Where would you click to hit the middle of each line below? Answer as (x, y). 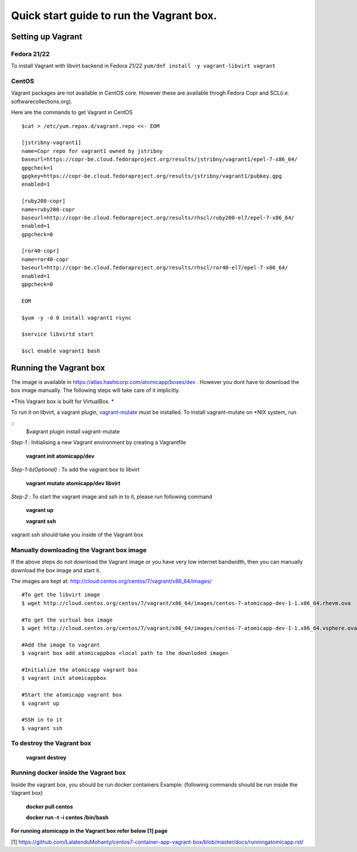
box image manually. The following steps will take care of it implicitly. (95, 391)
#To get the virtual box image (67, 620)
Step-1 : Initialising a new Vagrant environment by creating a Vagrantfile (98, 442)
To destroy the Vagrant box (51, 743)
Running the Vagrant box (58, 368)
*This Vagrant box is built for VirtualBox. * (62, 401)
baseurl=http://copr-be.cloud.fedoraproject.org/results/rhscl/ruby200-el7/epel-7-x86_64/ (158, 218)
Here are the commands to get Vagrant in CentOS (72, 113)
